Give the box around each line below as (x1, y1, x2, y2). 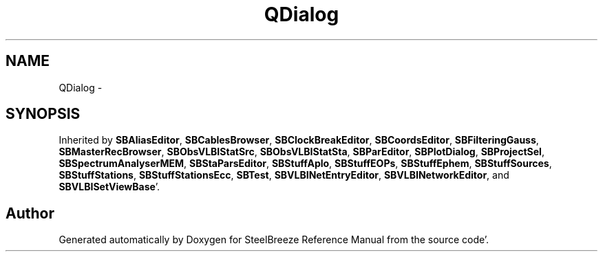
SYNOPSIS (6, 105, 81, 123)
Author (6, 204, 54, 222)
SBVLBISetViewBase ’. (59, 181, 160, 193)
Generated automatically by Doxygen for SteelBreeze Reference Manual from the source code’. (59, 234, 489, 246)
